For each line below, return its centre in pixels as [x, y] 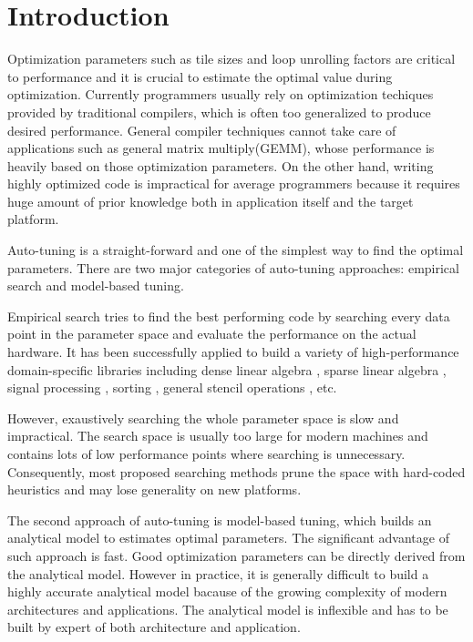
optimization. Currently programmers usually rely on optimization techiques [221, 94]
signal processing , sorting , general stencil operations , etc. [172, 387]
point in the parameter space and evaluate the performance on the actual [212, 334]
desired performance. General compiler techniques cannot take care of [202, 130]
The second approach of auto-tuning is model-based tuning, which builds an [220, 520]
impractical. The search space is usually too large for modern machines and [218, 436]
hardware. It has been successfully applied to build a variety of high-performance [233, 352]
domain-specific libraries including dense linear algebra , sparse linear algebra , [227, 369]
